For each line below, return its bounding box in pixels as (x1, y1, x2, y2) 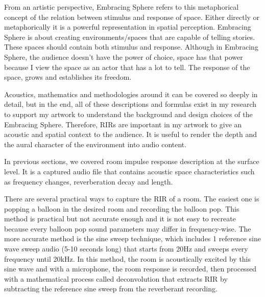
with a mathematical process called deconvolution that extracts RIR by (4, 273, 228, 284)
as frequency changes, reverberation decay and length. (4, 176, 173, 187)
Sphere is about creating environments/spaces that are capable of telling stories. (4, 31, 255, 42)
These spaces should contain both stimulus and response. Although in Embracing (4, 41, 258, 52)
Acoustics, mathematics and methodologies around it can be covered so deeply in (4, 88, 258, 99)
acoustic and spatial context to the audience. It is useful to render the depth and (4, 129, 257, 140)
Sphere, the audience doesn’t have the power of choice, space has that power (4, 51, 243, 62)
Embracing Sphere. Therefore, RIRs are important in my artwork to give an (4, 119, 242, 129)
